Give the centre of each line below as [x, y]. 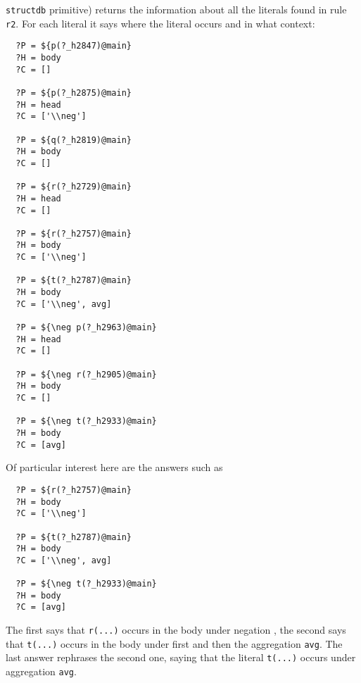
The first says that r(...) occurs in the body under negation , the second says [176, 630]
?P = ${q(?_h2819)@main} [74, 140]
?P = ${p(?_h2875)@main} [74, 93]
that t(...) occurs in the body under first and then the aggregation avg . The [174, 643]
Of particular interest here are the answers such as [114, 467]
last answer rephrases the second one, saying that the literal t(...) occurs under [181, 657]
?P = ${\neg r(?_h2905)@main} [86, 374]
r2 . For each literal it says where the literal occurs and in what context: [160, 23]
